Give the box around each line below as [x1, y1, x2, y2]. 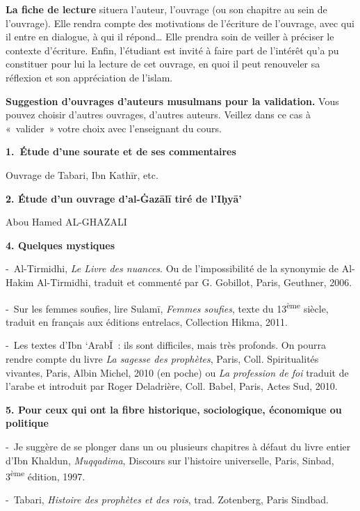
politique [6, 416, 49, 430]
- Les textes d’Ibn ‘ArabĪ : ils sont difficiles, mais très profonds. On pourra [6, 338, 327, 352]
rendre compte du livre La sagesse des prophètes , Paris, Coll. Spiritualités [6, 351, 319, 365]
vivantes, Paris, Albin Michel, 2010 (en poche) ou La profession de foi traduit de [6, 365, 349, 379]
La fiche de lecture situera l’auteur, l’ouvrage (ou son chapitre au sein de [6, 2, 327, 16]
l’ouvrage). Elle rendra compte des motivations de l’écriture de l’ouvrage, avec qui [6, 15, 354, 30]
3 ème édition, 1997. [6, 467, 85, 483]
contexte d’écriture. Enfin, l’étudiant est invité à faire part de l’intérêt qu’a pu [6, 42, 339, 57]
